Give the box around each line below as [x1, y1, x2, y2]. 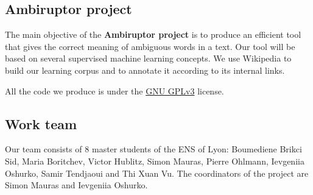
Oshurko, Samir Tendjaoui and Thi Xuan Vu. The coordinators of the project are [5, 166, 309, 179]
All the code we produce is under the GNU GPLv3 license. [5, 84, 224, 97]
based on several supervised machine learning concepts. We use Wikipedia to [5, 52, 292, 65]
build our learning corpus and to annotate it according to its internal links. [5, 63, 285, 76]
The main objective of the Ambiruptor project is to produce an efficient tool [5, 28, 301, 41]
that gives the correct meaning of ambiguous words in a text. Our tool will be [5, 40, 295, 52]
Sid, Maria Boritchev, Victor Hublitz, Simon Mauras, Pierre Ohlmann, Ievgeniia [5, 154, 304, 167]
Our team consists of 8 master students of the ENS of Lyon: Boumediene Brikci [5, 143, 302, 155]
